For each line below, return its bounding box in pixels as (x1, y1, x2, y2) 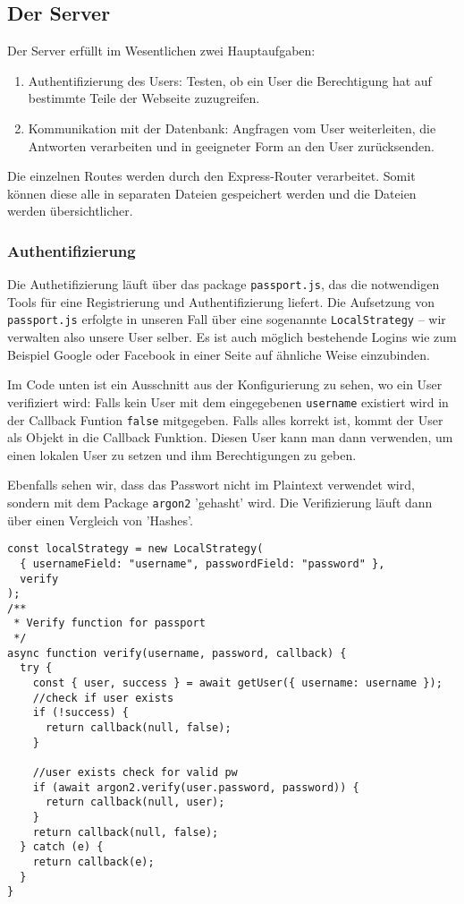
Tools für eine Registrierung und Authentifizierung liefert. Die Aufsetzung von (7, 292, 435, 311)
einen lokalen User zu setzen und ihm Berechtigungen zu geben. (7, 445, 357, 464)
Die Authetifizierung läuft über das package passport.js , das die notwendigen (7, 275, 440, 294)
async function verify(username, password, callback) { (7, 646, 347, 660)
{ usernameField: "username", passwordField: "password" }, (20, 557, 385, 570)
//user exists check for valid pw (32, 766, 238, 780)
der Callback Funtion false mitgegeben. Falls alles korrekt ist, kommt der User (7, 410, 443, 429)
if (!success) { (32, 706, 130, 720)
